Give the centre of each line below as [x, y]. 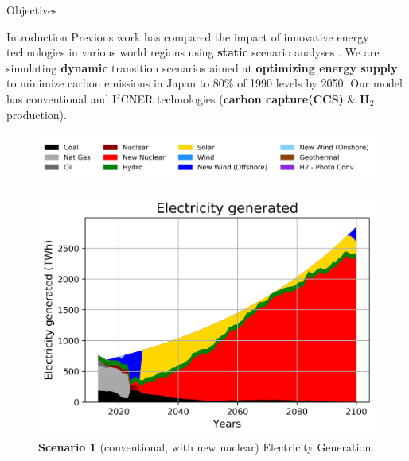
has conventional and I [62, 98]
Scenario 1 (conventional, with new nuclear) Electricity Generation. [206, 446]
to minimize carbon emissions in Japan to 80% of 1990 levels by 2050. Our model [204, 83]
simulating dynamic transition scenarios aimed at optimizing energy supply [202, 67]
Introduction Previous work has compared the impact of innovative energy [188, 36]
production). [37, 114]
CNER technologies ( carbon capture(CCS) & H [245, 98]
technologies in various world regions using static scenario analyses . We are [193, 52]
